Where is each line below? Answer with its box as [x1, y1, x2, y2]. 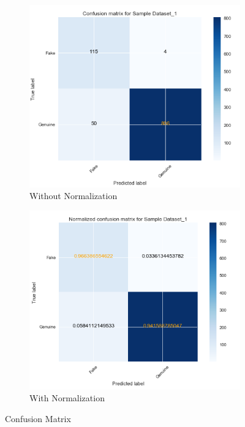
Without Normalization [29, 189, 118, 202]
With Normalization [29, 391, 105, 404]
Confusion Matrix [5, 412, 71, 425]
